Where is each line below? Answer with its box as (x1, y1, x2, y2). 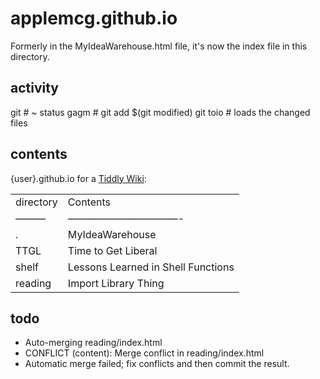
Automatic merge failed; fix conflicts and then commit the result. (24, 358, 290, 370)
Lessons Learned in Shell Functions (67, 260, 235, 274)
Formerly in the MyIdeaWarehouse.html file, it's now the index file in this (10, 40, 308, 52)
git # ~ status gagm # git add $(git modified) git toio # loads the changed (10, 106, 311, 118)
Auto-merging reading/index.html (24, 337, 163, 349)
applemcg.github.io (10, 7, 178, 30)
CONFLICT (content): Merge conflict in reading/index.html (24, 347, 265, 359)
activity (10, 80, 60, 97)
